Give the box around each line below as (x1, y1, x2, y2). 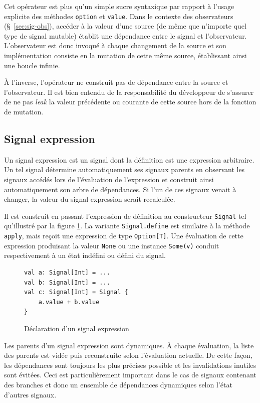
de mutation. (4, 106, 44, 116)
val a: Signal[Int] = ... (24, 268, 110, 276)
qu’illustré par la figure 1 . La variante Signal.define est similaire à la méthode (4, 220, 250, 231)
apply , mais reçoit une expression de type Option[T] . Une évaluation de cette (4, 230, 243, 241)
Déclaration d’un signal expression (24, 323, 129, 333)
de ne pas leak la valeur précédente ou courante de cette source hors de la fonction (4, 96, 256, 107)
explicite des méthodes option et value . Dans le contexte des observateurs (4, 11, 233, 21)
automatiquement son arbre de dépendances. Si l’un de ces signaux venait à (4, 184, 236, 194)
